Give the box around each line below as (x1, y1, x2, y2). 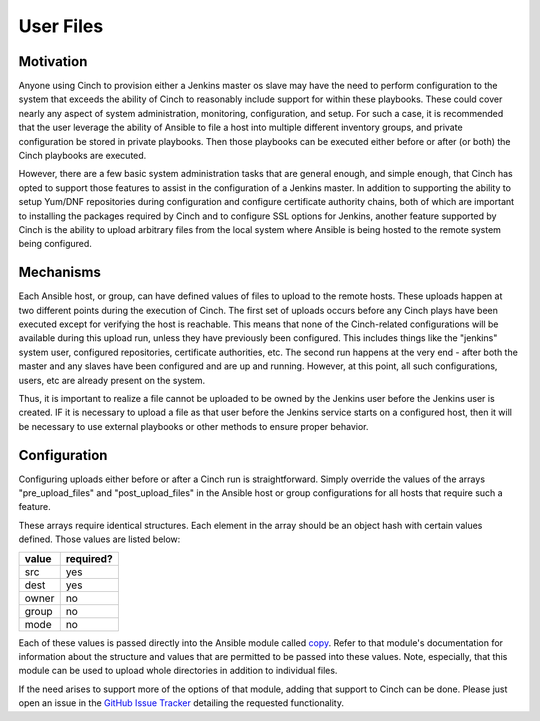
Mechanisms (18, 264, 102, 281)
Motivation (18, 53, 88, 70)
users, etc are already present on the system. (18, 374, 206, 386)
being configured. (18, 238, 92, 250)
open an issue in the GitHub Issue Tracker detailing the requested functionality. (18, 697, 345, 709)
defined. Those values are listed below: (18, 533, 181, 545)
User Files (18, 15, 104, 37)
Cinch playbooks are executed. (18, 150, 147, 162)
